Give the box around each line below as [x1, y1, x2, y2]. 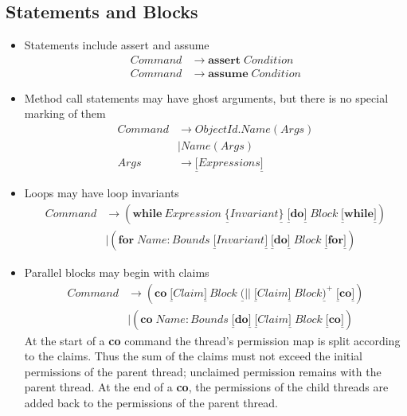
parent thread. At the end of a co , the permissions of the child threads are [24, 379, 389, 395]
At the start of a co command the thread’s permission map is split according [24, 332, 401, 348]
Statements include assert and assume [24, 37, 209, 53]
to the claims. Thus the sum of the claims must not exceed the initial [24, 348, 363, 364]
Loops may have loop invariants [24, 185, 179, 201]
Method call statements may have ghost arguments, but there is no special [24, 89, 389, 106]
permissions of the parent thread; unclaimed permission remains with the [24, 363, 382, 379]
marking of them [24, 105, 106, 122]
